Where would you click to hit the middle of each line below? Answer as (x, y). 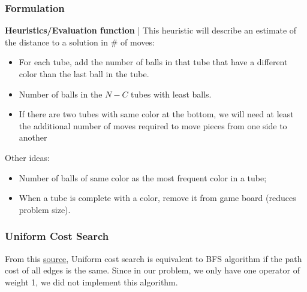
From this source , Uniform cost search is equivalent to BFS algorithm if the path (153, 258)
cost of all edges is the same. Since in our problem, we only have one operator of (152, 270)
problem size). (45, 209)
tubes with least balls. (171, 94)
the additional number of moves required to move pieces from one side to (153, 125)
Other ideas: (27, 157)
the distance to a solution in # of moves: (80, 42)
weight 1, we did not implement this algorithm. (91, 282)
